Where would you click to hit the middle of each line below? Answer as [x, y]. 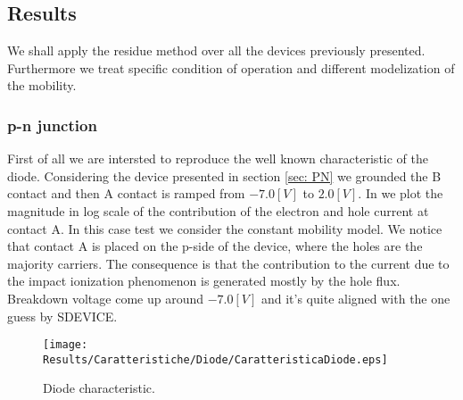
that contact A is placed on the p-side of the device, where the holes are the [215, 246]
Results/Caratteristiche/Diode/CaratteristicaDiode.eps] [215, 359]
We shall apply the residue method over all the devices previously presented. [216, 50]
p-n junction [52, 125]
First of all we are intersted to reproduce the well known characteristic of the [218, 158]
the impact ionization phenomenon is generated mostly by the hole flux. [204, 281]
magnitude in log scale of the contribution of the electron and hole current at [218, 210]
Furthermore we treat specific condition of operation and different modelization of [231, 67]
